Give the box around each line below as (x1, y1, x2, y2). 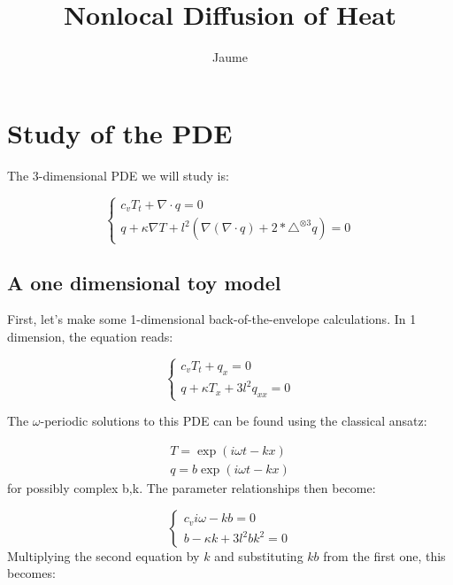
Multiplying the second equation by (7, 546, 200, 565)
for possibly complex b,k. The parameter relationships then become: (7, 478, 376, 496)
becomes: (7, 564, 56, 582)
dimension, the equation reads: (7, 327, 173, 346)
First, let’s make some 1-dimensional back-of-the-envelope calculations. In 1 (7, 310, 417, 328)
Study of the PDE (7, 114, 233, 150)
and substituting (214, 546, 303, 565)
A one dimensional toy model (7, 268, 281, 296)
